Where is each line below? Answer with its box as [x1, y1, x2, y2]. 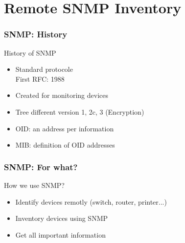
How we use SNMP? [4, 180, 65, 190]
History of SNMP [4, 47, 56, 58]
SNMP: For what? [4, 160, 78, 173]
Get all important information [15, 229, 106, 240]
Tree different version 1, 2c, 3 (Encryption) [15, 106, 144, 117]
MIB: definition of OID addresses [15, 140, 115, 150]
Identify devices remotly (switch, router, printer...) [15, 196, 167, 207]
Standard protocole [15, 64, 73, 74]
